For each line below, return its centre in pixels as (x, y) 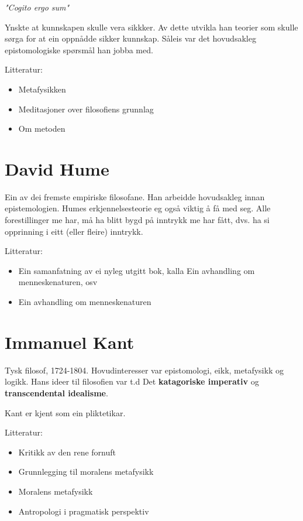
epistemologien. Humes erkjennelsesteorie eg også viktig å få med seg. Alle (138, 208)
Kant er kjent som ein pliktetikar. (65, 412)
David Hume (57, 168)
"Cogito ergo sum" (37, 7)
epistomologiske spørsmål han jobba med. (79, 49)
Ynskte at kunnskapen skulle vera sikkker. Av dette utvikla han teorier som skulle (151, 27)
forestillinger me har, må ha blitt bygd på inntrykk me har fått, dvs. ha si (137, 220)
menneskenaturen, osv (58, 282)
